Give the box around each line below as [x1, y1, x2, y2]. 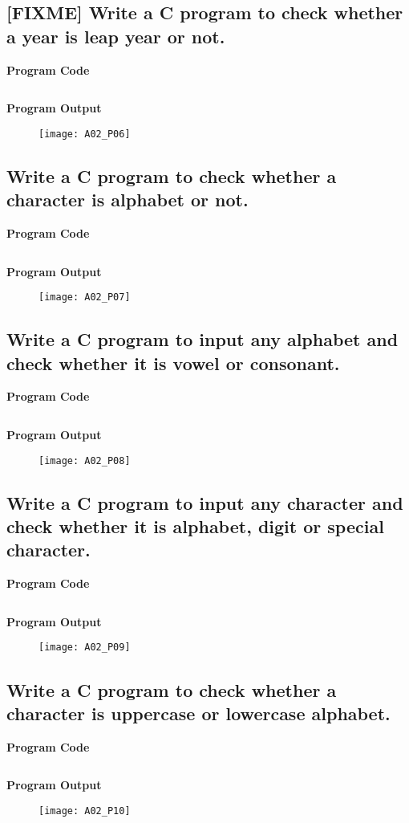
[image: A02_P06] [38, 128, 131, 140]
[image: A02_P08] [38, 454, 131, 467]
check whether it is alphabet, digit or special [6, 514, 384, 539]
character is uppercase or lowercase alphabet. [6, 700, 391, 725]
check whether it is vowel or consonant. [6, 350, 340, 375]
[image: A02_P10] [38, 805, 131, 817]
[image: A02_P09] [38, 642, 131, 654]
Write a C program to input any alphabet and [6, 327, 399, 352]
